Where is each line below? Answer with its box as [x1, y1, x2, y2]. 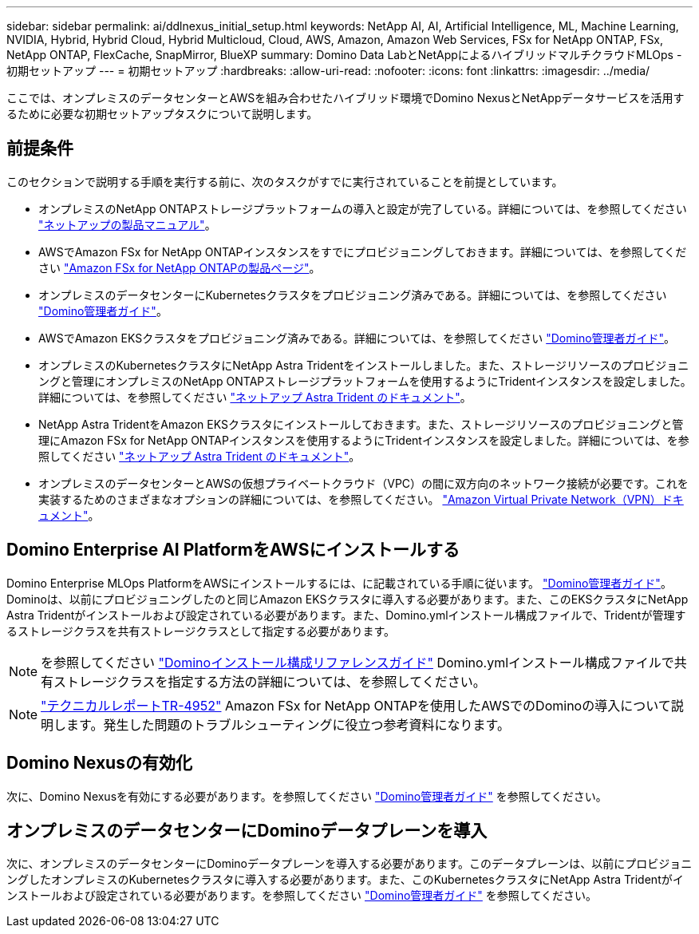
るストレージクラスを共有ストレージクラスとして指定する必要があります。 [6, 623, 396, 638]
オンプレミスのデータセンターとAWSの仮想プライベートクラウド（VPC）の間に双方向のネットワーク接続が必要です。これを [38, 476, 689, 490]
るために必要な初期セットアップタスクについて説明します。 [6, 107, 318, 121]
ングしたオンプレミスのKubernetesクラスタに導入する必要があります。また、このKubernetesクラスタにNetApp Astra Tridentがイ [6, 873, 684, 887]
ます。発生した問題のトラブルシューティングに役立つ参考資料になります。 [66, 716, 510, 733]
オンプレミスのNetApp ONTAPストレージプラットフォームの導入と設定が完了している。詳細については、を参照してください [38, 201, 687, 216]
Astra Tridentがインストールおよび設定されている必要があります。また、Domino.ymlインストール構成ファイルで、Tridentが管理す [6, 607, 686, 622]
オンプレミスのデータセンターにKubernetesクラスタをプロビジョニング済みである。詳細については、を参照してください [38, 287, 667, 302]
